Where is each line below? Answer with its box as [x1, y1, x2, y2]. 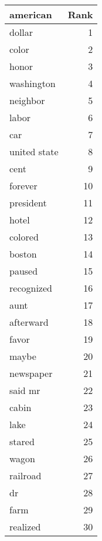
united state [9, 145, 59, 158]
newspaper [9, 366, 53, 380]
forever [9, 179, 38, 192]
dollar [9, 25, 33, 39]
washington [9, 76, 56, 90]
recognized [9, 281, 52, 295]
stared [9, 435, 35, 448]
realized [9, 520, 41, 533]
